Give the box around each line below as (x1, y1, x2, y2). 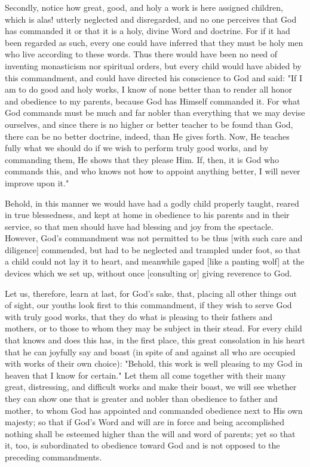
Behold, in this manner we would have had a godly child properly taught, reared (5, 196, 299, 209)
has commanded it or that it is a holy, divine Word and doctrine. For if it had (5, 24, 290, 37)
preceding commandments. (5, 450, 102, 463)
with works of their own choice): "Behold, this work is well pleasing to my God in (5, 357, 303, 370)
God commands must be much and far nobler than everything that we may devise (5, 106, 305, 119)
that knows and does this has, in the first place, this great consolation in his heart (5, 334, 305, 346)
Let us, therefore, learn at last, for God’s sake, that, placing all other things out (5, 287, 297, 299)
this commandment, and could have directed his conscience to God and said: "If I (5, 71, 302, 84)
